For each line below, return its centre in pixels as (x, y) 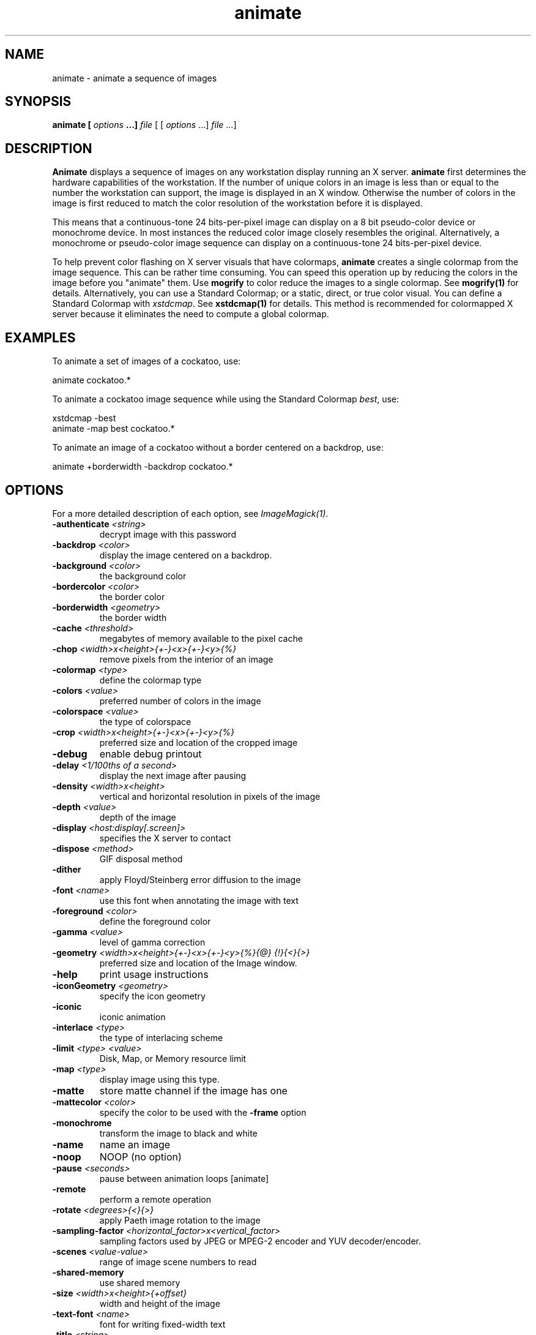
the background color (143, 576)
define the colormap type (151, 680)
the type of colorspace (145, 721)
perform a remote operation (155, 1199)
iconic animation (132, 1017)
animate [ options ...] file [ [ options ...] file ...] (144, 125)
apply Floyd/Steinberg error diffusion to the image (200, 879)
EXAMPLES (40, 337)
